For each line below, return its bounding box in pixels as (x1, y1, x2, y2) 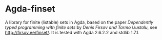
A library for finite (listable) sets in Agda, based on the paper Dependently (5, 19, 154, 25)
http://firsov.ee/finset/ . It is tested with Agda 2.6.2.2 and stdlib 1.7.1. (5, 29, 140, 35)
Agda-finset (5, 3, 55, 14)
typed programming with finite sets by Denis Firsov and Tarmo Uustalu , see (5, 24, 158, 30)
